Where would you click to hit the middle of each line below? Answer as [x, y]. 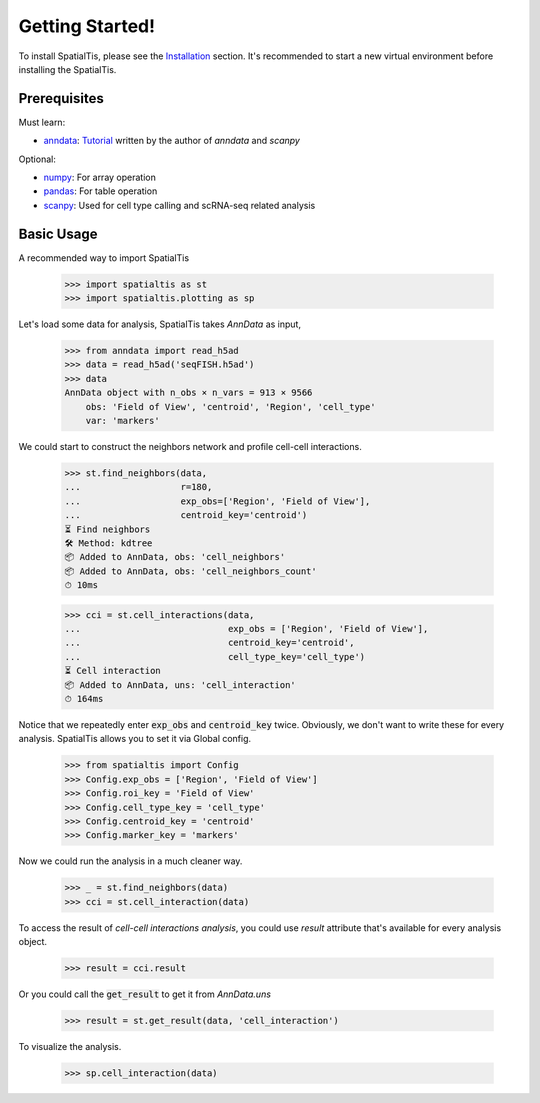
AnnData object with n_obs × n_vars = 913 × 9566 [188, 393]
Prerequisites [61, 98]
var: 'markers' [122, 420]
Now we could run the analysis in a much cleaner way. [130, 861]
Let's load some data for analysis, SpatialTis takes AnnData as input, [160, 324]
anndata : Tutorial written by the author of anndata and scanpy [171, 141]
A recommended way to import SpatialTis [104, 257]
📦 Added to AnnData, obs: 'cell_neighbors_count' [190, 571]
